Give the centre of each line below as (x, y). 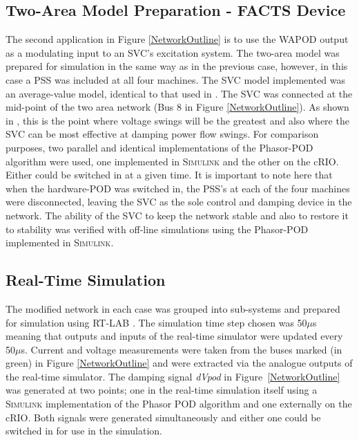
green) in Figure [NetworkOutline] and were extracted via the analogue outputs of (179, 363)
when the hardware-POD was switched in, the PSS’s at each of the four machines (178, 188)
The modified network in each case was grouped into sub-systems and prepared (173, 308)
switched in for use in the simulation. (84, 431)
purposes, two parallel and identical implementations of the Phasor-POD (159, 147)
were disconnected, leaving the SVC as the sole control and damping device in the (179, 202)
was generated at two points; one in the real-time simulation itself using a (162, 390)
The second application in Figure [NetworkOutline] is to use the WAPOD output (177, 39)
